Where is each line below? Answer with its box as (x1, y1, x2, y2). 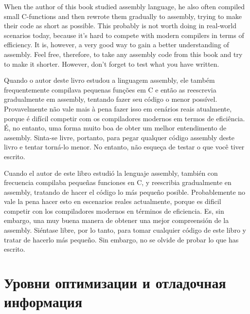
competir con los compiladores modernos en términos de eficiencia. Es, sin (4, 205, 224, 216)
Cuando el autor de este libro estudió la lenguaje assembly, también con (4, 167, 218, 178)
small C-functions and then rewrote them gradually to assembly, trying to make (4, 11, 242, 21)
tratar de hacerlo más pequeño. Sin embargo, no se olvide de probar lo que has (4, 234, 239, 244)
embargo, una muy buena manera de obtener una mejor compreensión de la (4, 215, 229, 225)
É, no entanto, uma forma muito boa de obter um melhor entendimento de (4, 123, 227, 133)
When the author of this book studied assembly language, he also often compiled (4, 1, 245, 11)
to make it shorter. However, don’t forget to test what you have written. (4, 58, 219, 69)
